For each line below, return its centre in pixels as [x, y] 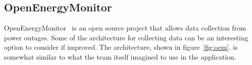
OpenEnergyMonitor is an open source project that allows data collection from [125, 28]
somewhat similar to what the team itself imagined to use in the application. [120, 56]
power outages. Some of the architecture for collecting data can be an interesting [126, 37]
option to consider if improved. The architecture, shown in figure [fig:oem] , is [121, 47]
